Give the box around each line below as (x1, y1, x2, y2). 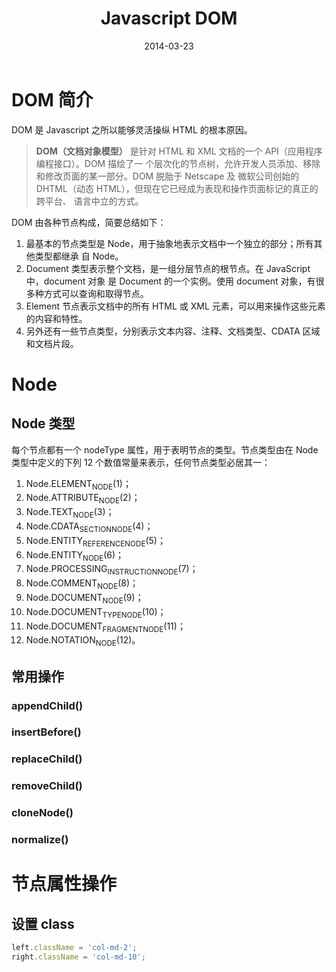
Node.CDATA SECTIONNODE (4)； (25, 520, 154, 534)
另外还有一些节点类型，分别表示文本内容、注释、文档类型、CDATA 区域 (25, 325, 321, 337)
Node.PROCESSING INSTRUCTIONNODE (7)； (25, 563, 199, 577)
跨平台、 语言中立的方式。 (35, 195, 144, 207)
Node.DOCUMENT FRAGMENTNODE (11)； (25, 620, 186, 634)
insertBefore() (11, 725, 82, 739)
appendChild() (11, 698, 84, 712)
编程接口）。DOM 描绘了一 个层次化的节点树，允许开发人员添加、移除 (35, 157, 321, 169)
